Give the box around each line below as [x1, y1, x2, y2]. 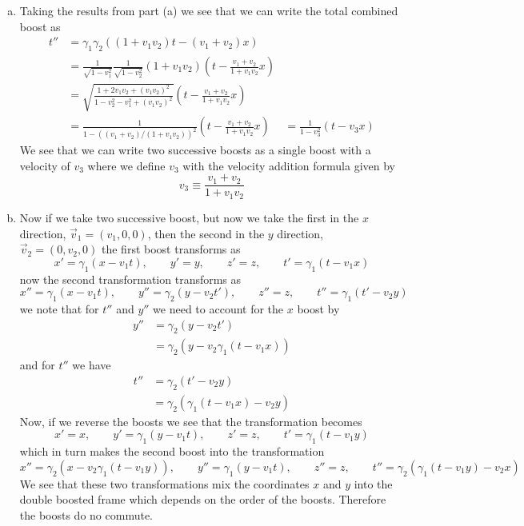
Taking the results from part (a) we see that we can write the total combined [19, 2, 398, 18]
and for [19, 357, 55, 373]
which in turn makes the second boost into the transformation [19, 443, 325, 460]
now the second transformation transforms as [19, 270, 242, 287]
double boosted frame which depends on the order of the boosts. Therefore [19, 491, 386, 508]
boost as [19, 18, 61, 34]
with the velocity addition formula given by [182, 157, 395, 173]
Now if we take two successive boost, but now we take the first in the [19, 209, 359, 225]
